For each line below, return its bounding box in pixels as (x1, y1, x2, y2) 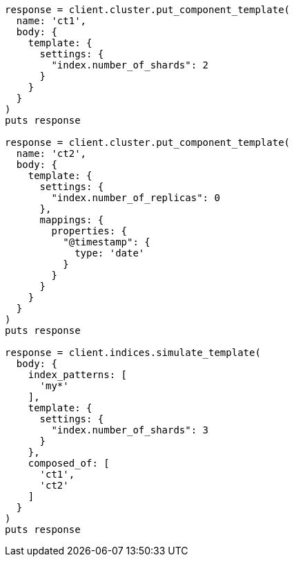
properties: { (51, 225, 128, 236)
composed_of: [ (28, 458, 110, 469)
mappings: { (39, 214, 104, 225)
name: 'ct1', (16, 15, 87, 26)
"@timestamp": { (63, 236, 150, 247)
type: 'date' (75, 247, 145, 259)
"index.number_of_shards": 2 (51, 59, 209, 71)
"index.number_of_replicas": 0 (51, 192, 220, 203)
